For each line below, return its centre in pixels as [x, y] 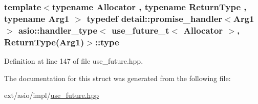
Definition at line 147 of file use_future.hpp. [74, 60]
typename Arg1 [37, 18]
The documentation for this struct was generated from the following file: [117, 78]
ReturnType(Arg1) [44, 42]
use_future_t [141, 30]
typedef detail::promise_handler [155, 18]
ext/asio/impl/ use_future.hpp [51, 95]
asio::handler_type [58, 30]
